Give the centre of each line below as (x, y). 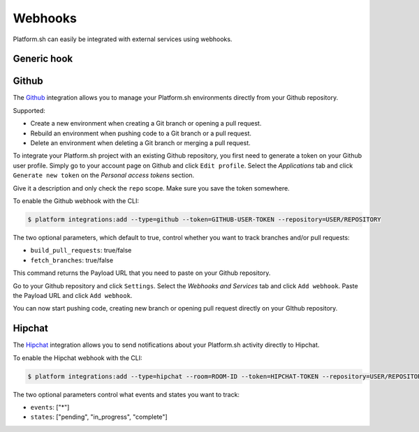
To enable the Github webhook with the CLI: (76, 201)
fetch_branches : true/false (72, 260)
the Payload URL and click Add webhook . (73, 295)
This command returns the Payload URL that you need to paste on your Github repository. (142, 273)
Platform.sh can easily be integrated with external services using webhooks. (123, 39)
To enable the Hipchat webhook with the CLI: (78, 358)
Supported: (29, 110)
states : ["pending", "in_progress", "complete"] (99, 417)
